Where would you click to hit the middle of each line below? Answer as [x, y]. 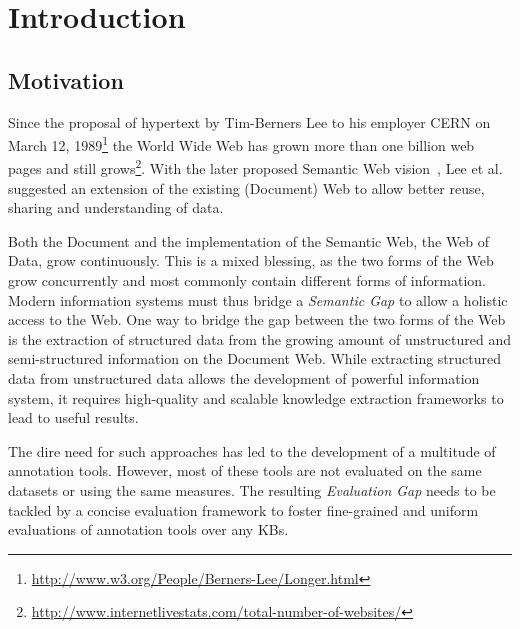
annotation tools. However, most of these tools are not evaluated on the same [245, 470]
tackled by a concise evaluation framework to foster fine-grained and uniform [243, 509]
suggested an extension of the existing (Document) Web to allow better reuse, [246, 187]
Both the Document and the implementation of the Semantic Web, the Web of [249, 240]
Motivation [66, 79]
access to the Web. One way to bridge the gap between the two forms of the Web [257, 319]
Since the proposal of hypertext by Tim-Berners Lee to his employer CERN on [249, 121]
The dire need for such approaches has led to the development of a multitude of [252, 450]
